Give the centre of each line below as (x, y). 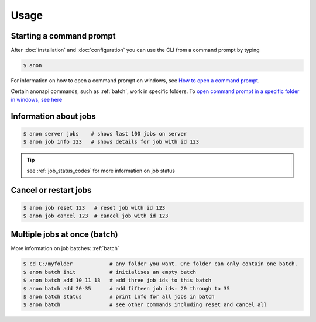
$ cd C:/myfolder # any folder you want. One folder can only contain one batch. (160, 264)
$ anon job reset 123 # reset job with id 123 (94, 208)
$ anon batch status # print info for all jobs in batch (119, 297)
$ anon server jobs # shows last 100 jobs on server (105, 134)
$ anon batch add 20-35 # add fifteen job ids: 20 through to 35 (127, 288)
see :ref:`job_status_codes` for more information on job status (101, 171)
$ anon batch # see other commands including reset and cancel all (145, 305)
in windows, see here (37, 99)
